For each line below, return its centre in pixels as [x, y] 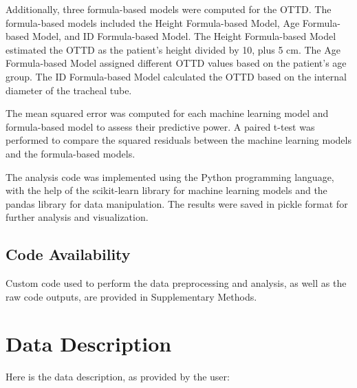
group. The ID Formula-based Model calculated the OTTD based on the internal [176, 76]
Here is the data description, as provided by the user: [118, 377]
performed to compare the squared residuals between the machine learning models [178, 140]
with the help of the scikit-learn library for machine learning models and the [166, 190]
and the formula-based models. [71, 153]
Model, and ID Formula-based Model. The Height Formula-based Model [184, 36]
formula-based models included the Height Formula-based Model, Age [153, 22]
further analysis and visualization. [77, 217]
